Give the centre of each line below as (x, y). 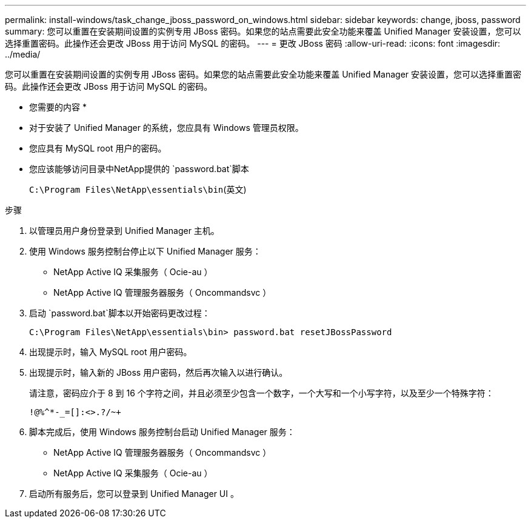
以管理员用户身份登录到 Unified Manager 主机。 (124, 231)
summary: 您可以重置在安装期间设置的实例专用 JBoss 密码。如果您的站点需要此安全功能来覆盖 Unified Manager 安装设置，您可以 (263, 31)
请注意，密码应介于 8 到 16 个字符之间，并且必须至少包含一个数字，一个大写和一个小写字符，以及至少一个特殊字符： (262, 393)
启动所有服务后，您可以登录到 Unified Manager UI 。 (134, 494)
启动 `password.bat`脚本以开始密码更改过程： (120, 313)
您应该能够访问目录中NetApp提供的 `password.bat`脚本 (139, 169)
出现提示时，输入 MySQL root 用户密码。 (111, 352)
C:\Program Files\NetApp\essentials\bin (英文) (138, 189)
